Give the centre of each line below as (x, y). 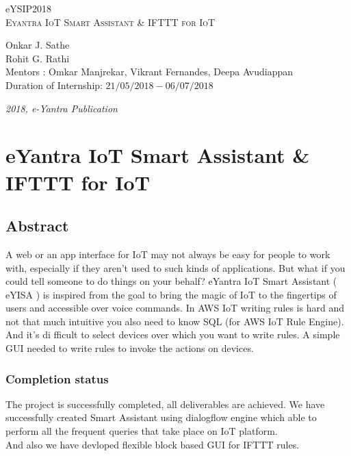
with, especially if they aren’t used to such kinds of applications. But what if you (175, 267)
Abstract (37, 226)
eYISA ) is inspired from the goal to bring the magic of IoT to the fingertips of (171, 294)
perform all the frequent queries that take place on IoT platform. (142, 431)
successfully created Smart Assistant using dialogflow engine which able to (161, 417)
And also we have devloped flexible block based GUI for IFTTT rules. (153, 444)
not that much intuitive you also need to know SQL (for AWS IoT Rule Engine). (175, 321)
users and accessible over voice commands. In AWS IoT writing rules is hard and (175, 308)
